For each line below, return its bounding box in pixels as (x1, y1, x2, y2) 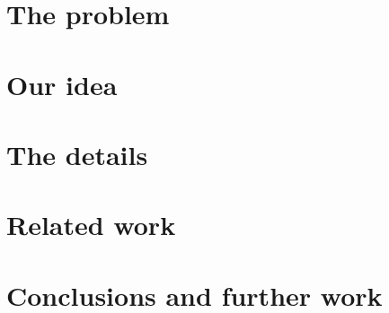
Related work (6, 206, 176, 243)
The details (6, 135, 148, 172)
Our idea (6, 65, 118, 102)
